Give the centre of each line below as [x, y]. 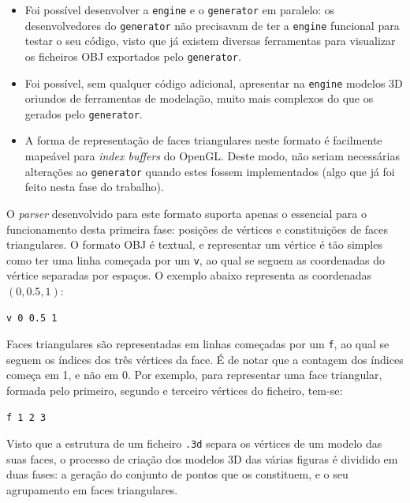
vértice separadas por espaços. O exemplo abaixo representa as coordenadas [189, 275]
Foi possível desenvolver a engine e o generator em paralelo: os [180, 9]
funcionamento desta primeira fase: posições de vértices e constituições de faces [198, 229]
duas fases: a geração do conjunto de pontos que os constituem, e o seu [177, 474]
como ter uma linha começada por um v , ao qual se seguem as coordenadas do [196, 259]
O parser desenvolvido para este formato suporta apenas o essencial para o [187, 213]
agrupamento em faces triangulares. [92, 490]
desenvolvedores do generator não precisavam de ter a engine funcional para [212, 25]
